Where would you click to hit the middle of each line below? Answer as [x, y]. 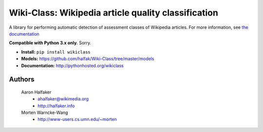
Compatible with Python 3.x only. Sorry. [50, 43]
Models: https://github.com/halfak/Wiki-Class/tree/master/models [88, 59]
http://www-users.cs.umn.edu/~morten [77, 119]
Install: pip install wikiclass [56, 52]
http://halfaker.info [56, 106]
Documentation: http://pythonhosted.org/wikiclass [72, 65]
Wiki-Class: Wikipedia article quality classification [114, 13]
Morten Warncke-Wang [45, 113]
